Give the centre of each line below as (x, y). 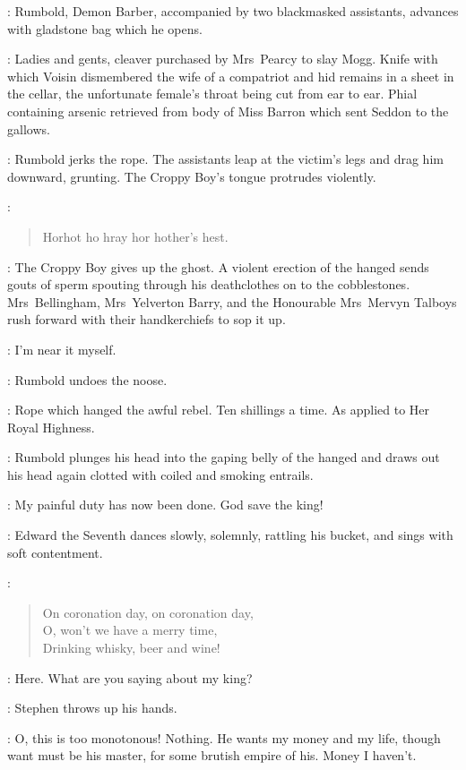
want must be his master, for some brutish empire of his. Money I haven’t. (212, 755)
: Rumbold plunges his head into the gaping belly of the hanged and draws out (224, 457)
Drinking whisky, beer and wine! (131, 648)
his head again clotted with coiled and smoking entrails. (160, 474)
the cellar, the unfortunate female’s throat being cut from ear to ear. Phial (212, 94)
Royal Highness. (51, 427)
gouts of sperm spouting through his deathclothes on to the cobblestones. (209, 284)
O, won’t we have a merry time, (130, 630)
